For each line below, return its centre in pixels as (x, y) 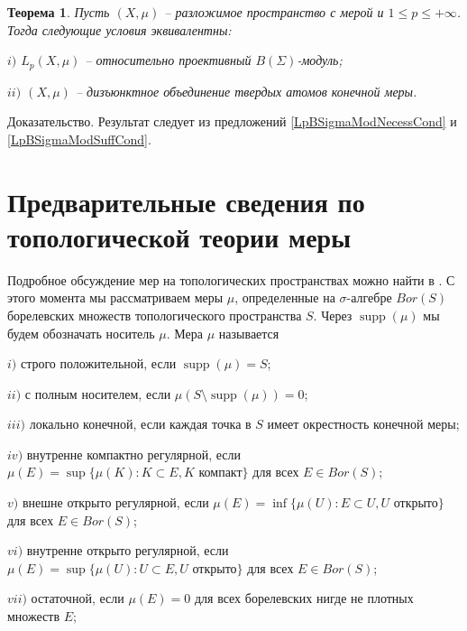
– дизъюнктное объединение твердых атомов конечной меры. (246, 91)
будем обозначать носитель (81, 333)
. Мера (185, 333)
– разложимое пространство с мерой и (274, 12)
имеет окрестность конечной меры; (363, 424)
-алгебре (369, 297)
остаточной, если (78, 598)
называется (249, 333)
